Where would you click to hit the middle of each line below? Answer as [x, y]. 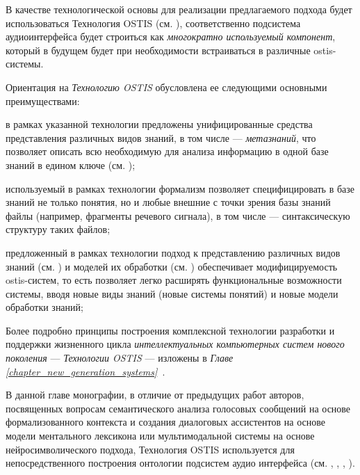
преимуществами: [43, 100]
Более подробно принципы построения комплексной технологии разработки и [170, 330]
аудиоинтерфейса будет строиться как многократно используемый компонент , [171, 37]
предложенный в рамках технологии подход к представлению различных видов [173, 252]
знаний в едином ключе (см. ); [71, 164]
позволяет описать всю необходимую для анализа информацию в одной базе [167, 151]
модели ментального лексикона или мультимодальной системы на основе [160, 436]
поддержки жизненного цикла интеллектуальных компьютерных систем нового [175, 344]
